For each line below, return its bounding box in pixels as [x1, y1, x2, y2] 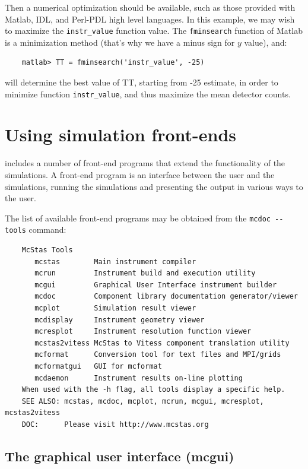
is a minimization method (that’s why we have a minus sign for [5, 36, 235, 48]
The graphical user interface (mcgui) [5, 446, 234, 465]
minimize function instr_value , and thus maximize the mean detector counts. [5, 87, 291, 100]
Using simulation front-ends [5, 122, 237, 147]
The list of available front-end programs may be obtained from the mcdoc [5, 211, 271, 224]
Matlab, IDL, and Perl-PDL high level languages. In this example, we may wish [5, 12, 295, 25]
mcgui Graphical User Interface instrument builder [34, 280, 277, 289]
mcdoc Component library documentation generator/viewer [34, 292, 298, 301]
